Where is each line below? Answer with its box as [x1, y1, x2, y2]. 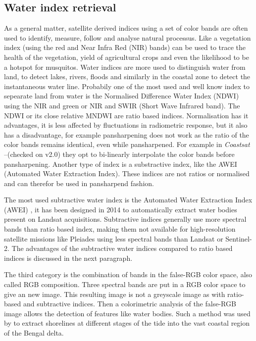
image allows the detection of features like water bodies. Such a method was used [4, 308, 251, 318]
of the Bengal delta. [4, 328, 64, 338]
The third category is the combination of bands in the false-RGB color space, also [4, 269, 253, 280]
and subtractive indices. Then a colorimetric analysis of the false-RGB [23, 298, 236, 309]
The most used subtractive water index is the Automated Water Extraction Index [4, 195, 253, 205]
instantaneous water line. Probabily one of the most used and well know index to [4, 81, 250, 91]
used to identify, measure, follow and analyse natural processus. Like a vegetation [4, 32, 251, 43]
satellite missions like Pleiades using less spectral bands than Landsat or [4, 233, 223, 244]
